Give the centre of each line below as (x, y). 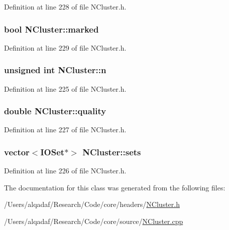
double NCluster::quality (55, 111)
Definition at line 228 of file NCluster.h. (65, 7)
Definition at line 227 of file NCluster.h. (65, 130)
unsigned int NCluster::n (55, 70)
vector (17, 152)
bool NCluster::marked (51, 29)
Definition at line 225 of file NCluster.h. (65, 88)
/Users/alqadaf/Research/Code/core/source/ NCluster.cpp (94, 221)
